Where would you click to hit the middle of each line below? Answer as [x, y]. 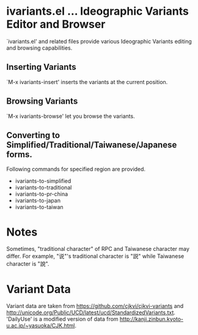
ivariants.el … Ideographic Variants [98, 11]
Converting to [33, 135]
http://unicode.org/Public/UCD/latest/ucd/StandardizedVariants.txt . [91, 313]
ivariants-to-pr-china [42, 194]
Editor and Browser [56, 24]
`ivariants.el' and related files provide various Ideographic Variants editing [99, 41]
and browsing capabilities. [39, 48]
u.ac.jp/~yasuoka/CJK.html [41, 326]
